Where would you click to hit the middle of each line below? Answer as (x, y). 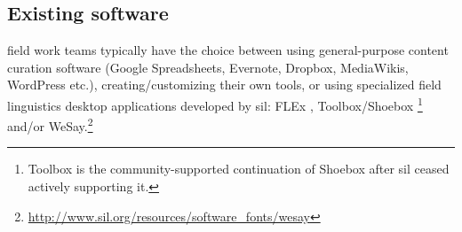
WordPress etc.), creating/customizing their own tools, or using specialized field (224, 85)
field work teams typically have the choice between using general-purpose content (228, 50)
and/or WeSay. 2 (50, 124)
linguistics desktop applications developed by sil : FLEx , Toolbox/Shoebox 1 (215, 104)
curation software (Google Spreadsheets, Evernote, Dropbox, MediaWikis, (208, 67)
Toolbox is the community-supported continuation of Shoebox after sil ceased (239, 169)
